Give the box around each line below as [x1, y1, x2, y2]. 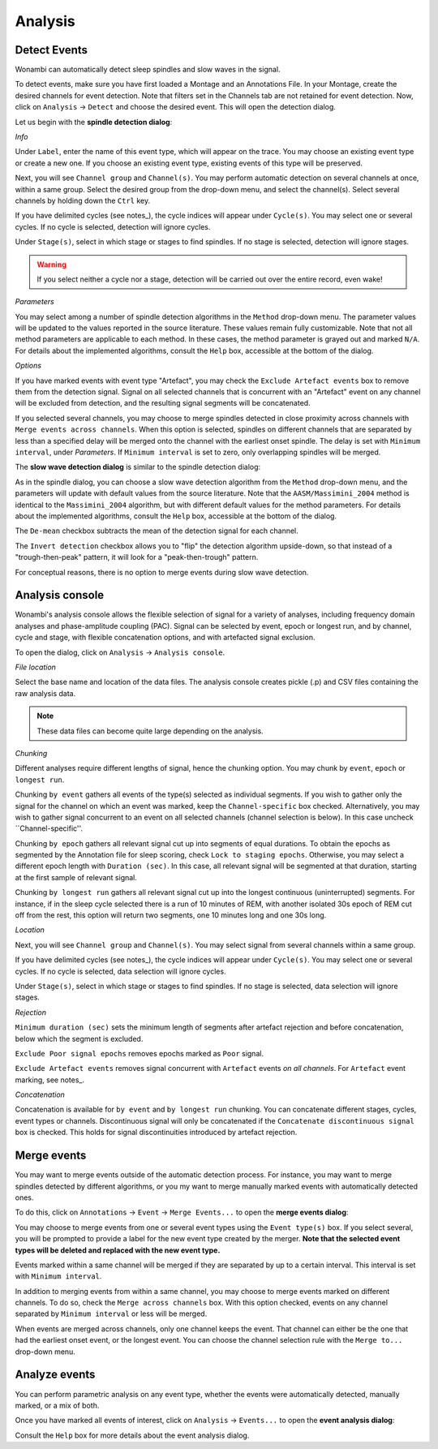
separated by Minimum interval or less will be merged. [15, 1309, 208, 1318]
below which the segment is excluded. [15, 1034, 144, 1043]
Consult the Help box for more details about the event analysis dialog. [15, 1430, 250, 1440]
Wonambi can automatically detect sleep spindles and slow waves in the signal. [15, 65, 281, 75]
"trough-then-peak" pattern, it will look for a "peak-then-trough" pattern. [15, 553, 259, 562]
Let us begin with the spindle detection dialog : [15, 117, 173, 127]
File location [15, 662, 57, 672]
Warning [36, 260, 67, 269]
